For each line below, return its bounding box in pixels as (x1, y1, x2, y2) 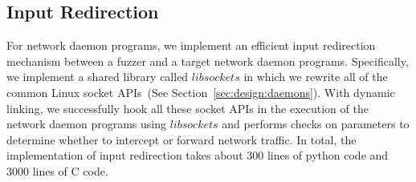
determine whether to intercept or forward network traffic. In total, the (6, 131, 357, 148)
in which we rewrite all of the (243, 68, 388, 85)
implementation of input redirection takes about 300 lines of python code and (6, 147, 389, 164)
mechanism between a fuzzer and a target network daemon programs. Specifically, (6, 52, 409, 69)
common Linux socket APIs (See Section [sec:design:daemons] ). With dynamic (6, 83, 395, 100)
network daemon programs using (6, 115, 166, 132)
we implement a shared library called (6, 68, 189, 85)
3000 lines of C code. (6, 162, 108, 179)
